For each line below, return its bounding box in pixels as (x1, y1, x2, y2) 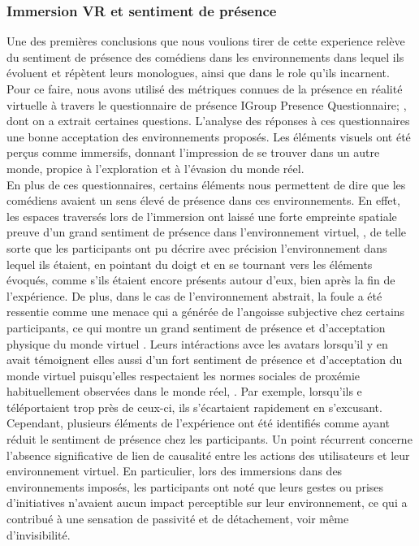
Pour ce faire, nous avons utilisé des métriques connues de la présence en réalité (6, 80, 403, 97)
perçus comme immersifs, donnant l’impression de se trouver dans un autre (6, 144, 380, 161)
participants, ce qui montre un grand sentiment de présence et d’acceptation (6, 318, 386, 336)
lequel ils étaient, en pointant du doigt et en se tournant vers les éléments (6, 255, 373, 272)
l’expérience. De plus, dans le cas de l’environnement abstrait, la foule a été (6, 287, 382, 304)
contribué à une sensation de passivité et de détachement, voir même (6, 510, 349, 527)
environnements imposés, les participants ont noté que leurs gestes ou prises (6, 478, 384, 495)
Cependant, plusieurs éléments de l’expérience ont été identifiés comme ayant (6, 414, 391, 431)
